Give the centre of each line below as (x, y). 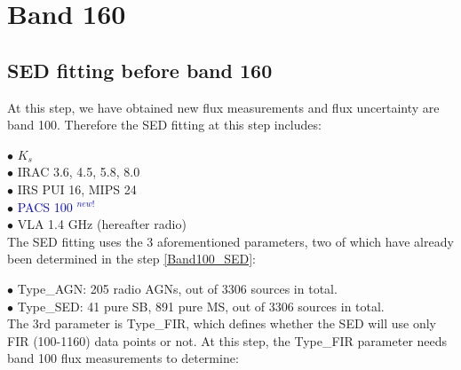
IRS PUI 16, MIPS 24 (77, 189)
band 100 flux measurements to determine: (123, 358)
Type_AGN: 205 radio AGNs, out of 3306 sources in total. (177, 288)
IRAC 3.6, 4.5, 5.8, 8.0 (79, 172)
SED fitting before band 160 (140, 70)
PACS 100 (45, 206)
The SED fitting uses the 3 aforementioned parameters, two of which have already (230, 241)
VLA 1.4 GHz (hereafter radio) (102, 224)
